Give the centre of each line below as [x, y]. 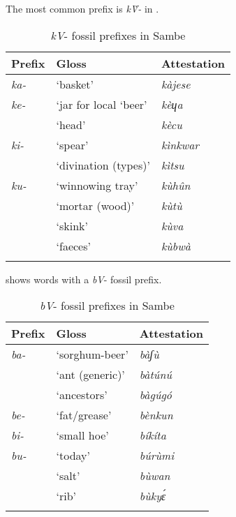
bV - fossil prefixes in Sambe [107, 306]
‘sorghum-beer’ [92, 354]
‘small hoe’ [82, 435]
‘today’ [73, 456]
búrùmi [157, 456]
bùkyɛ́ [153, 496]
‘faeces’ [73, 246]
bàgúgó [156, 395]
